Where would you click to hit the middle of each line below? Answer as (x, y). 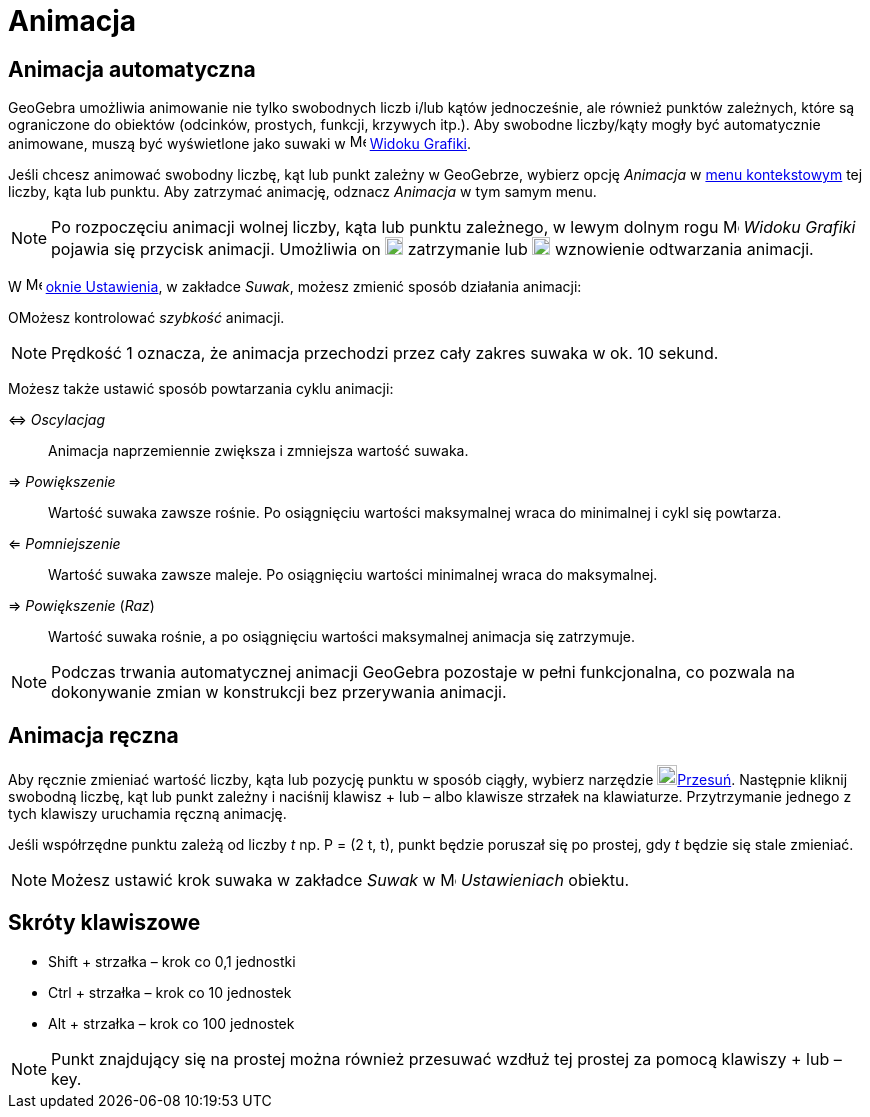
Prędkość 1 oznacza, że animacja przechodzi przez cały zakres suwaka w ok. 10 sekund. (385, 353)
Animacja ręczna (93, 735)
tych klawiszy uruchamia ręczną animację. (147, 814)
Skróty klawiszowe (104, 923)
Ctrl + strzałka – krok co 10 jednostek (170, 992)
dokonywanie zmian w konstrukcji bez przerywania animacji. (279, 692)
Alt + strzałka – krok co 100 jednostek (171, 1023)
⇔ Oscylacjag (57, 420)
